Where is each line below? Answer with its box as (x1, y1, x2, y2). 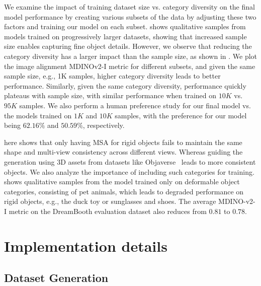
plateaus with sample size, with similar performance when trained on (4, 90, 217, 101)
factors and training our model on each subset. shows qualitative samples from (4, 21, 246, 32)
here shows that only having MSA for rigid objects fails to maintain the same (4, 136, 242, 147)
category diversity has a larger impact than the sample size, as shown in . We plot (4, 50, 257, 61)
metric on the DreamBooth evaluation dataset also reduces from (9, 205, 207, 216)
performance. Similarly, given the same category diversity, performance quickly (4, 80, 246, 91)
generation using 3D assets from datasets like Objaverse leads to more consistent (4, 156, 256, 167)
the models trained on (4, 110, 72, 120)
